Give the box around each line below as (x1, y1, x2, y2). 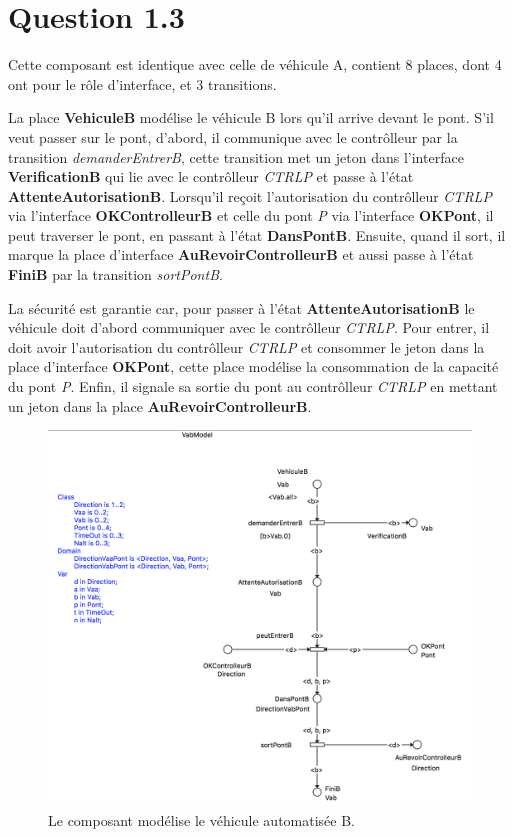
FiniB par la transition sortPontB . (8, 264, 223, 285)
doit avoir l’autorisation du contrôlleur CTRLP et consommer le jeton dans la (8, 336, 485, 357)
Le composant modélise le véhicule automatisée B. (48, 809, 356, 830)
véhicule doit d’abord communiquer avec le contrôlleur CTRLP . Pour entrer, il (8, 317, 490, 338)
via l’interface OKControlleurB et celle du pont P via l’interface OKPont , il (8, 205, 494, 226)
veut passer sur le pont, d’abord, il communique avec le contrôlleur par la (8, 126, 458, 147)
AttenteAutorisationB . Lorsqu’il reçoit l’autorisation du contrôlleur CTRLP (8, 185, 492, 206)
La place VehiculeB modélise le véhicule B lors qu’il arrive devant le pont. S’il (8, 107, 494, 128)
